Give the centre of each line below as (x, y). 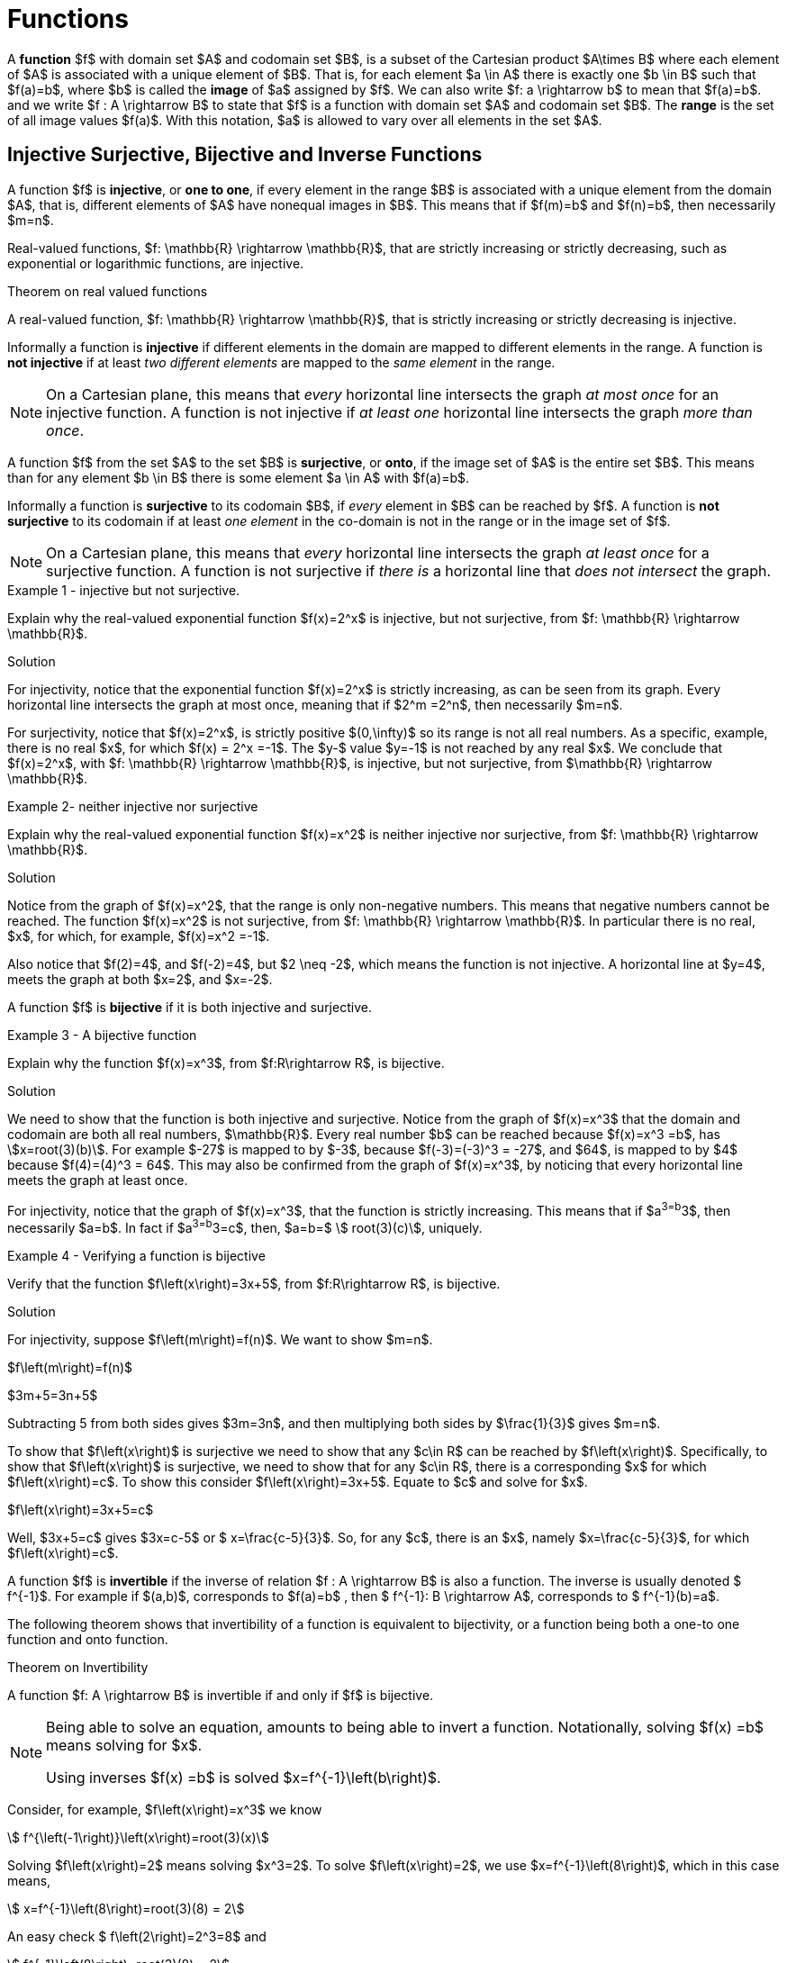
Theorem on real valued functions (108, 291)
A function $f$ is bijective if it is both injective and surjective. (190, 1007)
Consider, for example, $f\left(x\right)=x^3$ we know (165, 1809)
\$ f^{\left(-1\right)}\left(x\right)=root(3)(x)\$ (138, 1837)
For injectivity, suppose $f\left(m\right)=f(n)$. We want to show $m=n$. (220, 1339)
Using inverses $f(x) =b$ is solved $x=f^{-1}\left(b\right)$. (244, 1777)
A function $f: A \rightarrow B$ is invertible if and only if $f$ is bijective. (221, 1695)
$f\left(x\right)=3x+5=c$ (81, 1509)
